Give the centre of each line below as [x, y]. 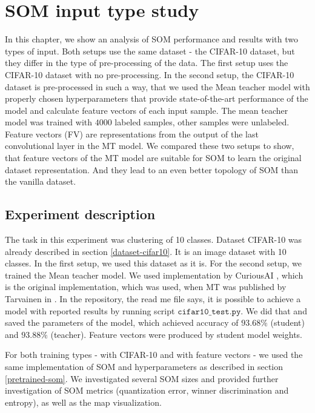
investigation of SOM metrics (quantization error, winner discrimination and [147, 390]
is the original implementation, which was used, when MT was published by [146, 287]
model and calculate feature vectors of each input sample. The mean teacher [147, 110]
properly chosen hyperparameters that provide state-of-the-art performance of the [157, 98]
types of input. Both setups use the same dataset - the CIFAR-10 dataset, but [150, 51]
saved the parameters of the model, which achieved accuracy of [122, 322]
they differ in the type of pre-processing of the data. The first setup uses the [147, 63]
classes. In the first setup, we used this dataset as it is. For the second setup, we [153, 263]
